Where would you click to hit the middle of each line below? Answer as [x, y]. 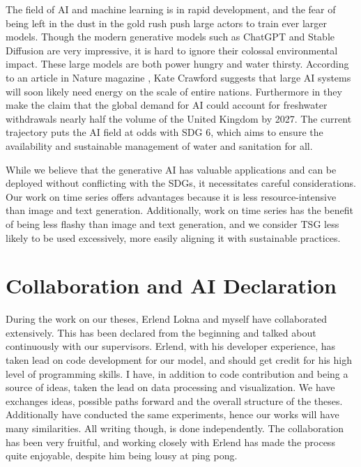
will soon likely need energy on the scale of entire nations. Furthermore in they [174, 91]
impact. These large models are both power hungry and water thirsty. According [177, 64]
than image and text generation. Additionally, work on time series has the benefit [179, 210]
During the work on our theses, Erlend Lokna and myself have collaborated [167, 319]
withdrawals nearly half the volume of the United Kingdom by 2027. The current [179, 118]
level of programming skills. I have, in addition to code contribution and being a [177, 373]
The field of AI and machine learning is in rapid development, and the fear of [171, 9]
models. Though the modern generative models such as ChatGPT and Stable [170, 37]
